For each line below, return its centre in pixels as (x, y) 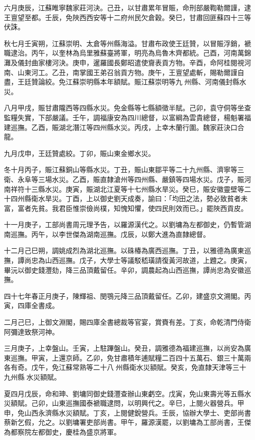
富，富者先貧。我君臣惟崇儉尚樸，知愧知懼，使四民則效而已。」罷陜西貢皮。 (126, 208)
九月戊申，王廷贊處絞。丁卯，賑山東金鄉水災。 (79, 153)
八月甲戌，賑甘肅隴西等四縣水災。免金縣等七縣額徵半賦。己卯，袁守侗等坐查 (127, 108)
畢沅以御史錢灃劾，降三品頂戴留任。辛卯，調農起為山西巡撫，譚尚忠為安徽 (124, 270)
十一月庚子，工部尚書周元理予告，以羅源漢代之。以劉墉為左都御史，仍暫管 (124, 224)
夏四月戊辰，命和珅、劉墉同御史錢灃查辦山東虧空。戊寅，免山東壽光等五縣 (124, 393)
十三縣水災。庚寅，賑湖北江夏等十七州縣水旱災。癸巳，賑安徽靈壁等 (134, 189)
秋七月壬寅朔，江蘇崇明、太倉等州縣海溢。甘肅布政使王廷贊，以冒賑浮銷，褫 (127, 43)
